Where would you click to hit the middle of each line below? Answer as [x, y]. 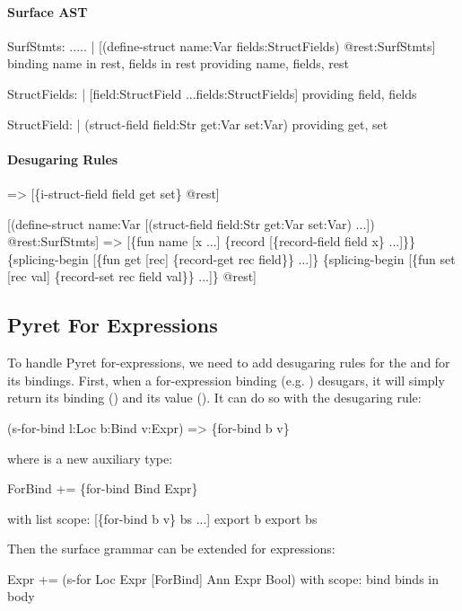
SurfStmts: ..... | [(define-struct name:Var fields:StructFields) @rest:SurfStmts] [222, 45]
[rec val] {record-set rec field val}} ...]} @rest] [132, 276]
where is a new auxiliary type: [90, 458]
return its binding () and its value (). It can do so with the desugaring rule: [214, 398]
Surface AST [48, 11]
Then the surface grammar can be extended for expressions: [171, 549]
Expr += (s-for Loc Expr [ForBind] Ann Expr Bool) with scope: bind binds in [223, 578]
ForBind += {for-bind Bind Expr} [103, 488]
